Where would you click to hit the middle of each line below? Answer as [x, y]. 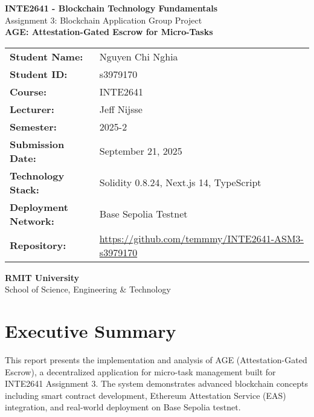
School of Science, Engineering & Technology [88, 289]
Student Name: [46, 56]
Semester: [33, 126]
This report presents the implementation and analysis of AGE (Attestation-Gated [156, 360]
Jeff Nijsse [121, 109]
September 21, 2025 [141, 151]
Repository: [38, 245]
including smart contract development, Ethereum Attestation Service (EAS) [146, 395]
